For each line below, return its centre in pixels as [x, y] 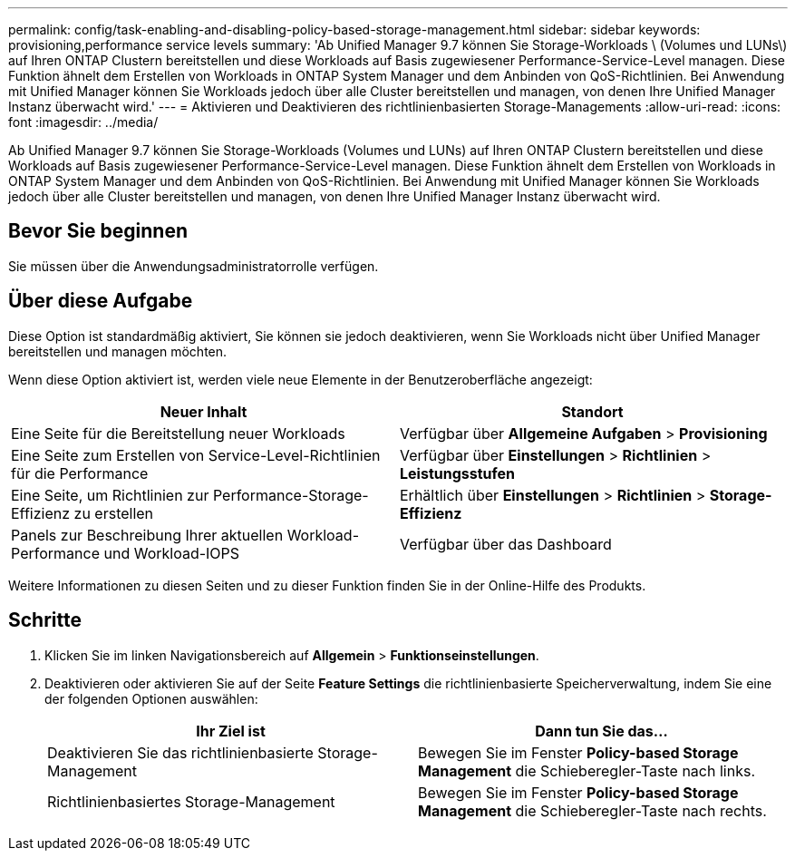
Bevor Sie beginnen [98, 231]
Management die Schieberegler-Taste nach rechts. [592, 810]
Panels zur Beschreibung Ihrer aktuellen [147, 535]
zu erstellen [114, 513]
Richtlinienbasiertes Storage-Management [191, 801]
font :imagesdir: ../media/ [83, 122]
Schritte [45, 620]
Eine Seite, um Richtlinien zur [110, 495]
